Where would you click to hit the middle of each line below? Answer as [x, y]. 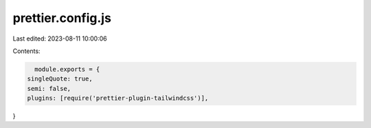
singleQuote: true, [60, 79]
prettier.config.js [62, 18]
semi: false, [49, 88]
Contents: [26, 51]
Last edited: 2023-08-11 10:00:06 [60, 39]
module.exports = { [67, 69]
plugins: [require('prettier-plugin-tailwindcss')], [118, 98]
